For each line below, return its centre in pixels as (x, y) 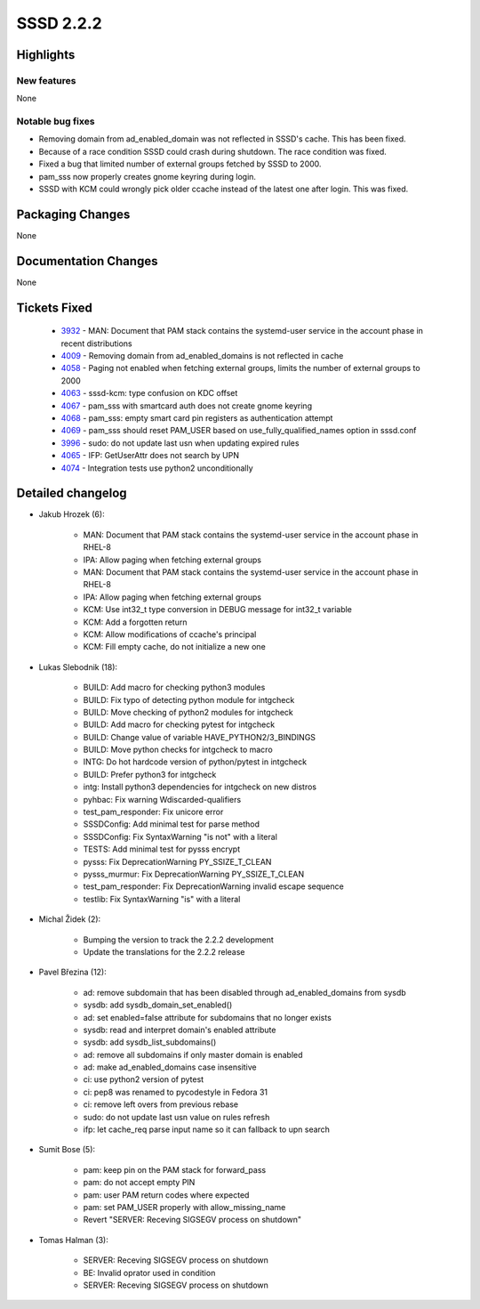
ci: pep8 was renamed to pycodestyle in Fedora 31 (176, 1092)
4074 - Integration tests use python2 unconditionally (157, 468)
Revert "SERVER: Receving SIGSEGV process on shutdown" (192, 1220)
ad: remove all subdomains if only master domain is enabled (193, 1054)
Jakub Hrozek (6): (72, 514)
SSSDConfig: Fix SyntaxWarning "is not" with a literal (180, 836)
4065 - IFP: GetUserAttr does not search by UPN (150, 456)
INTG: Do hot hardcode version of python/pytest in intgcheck (195, 762)
